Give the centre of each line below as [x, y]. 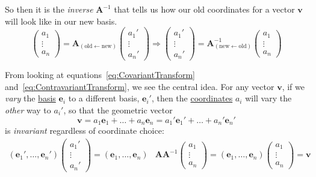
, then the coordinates [192, 98]
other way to [28, 110]
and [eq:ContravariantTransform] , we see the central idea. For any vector [140, 86]
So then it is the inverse [49, 9]
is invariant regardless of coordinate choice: [85, 130]
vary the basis [30, 98]
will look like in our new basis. [61, 21]
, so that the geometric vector [118, 110]
